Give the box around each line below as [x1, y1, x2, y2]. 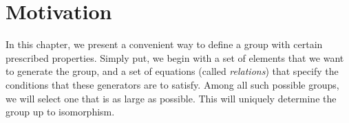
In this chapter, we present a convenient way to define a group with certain [6, 37, 323, 52]
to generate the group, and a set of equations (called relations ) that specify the [6, 64, 339, 78]
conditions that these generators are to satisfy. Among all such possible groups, [6, 77, 339, 91]
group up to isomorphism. [6, 104, 115, 119]
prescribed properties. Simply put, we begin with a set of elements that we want [6, 50, 344, 65]
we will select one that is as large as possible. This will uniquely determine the [6, 91, 337, 105]
